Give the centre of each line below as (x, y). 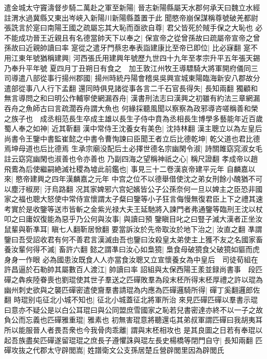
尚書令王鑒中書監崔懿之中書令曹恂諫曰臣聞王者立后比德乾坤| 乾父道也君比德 (132, 138)
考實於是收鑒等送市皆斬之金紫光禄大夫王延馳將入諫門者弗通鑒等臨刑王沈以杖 (133, 209)
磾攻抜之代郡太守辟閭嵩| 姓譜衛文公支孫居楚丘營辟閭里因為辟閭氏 (114, 350)
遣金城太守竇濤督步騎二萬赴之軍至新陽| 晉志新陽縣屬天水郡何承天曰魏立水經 (132, 7)
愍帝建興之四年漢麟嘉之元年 (62, 179)
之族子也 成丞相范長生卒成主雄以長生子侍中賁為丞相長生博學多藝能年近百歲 (133, 118)
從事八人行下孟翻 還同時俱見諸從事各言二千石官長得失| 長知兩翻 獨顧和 (138, 88)
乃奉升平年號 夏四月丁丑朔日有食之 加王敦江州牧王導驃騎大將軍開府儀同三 (131, 68)
